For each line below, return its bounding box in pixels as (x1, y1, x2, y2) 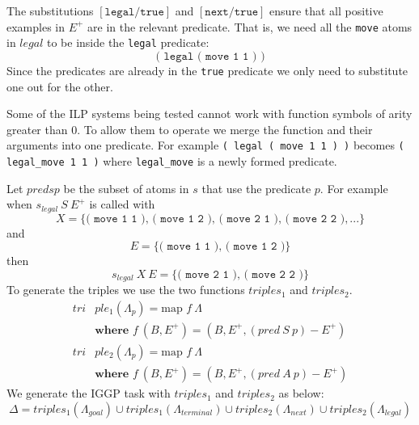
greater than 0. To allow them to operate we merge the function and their (6, 120, 373, 137)
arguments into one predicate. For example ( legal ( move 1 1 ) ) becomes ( (6, 137, 404, 154)
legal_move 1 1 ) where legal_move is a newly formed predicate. (6, 153, 337, 169)
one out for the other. (6, 78, 113, 95)
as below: (278, 385, 324, 402)
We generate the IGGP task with (6, 385, 171, 402)
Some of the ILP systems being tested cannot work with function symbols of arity (6, 105, 413, 122)
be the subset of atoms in (63, 179, 189, 196)
